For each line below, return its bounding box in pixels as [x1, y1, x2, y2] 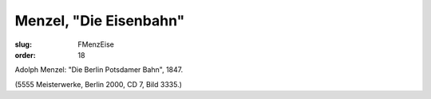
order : [14, 50, 36, 59]
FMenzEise [77, 40, 115, 49]
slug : [14, 40, 32, 49]
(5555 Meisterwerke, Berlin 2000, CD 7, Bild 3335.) [14, 79, 183, 89]
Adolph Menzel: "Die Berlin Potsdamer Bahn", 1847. [14, 65, 184, 74]
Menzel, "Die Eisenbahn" [14, 12, 185, 29]
